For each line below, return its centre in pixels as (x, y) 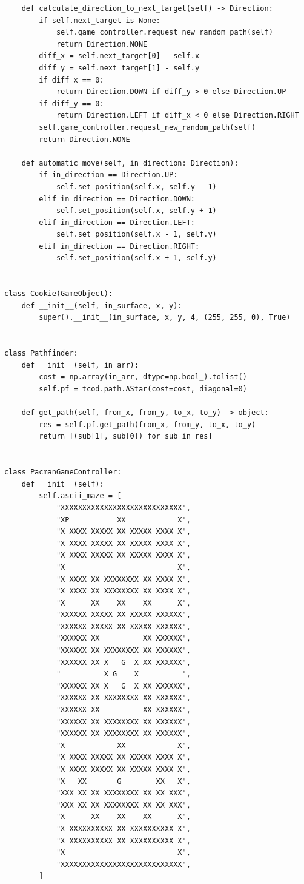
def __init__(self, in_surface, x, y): (102, 305)
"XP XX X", (123, 520)
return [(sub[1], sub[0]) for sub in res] (126, 437)
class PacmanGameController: (63, 472)
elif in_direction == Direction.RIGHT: (119, 246)
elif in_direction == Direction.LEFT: (117, 222)
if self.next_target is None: (100, 20)
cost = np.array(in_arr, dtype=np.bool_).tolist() (143, 377)
